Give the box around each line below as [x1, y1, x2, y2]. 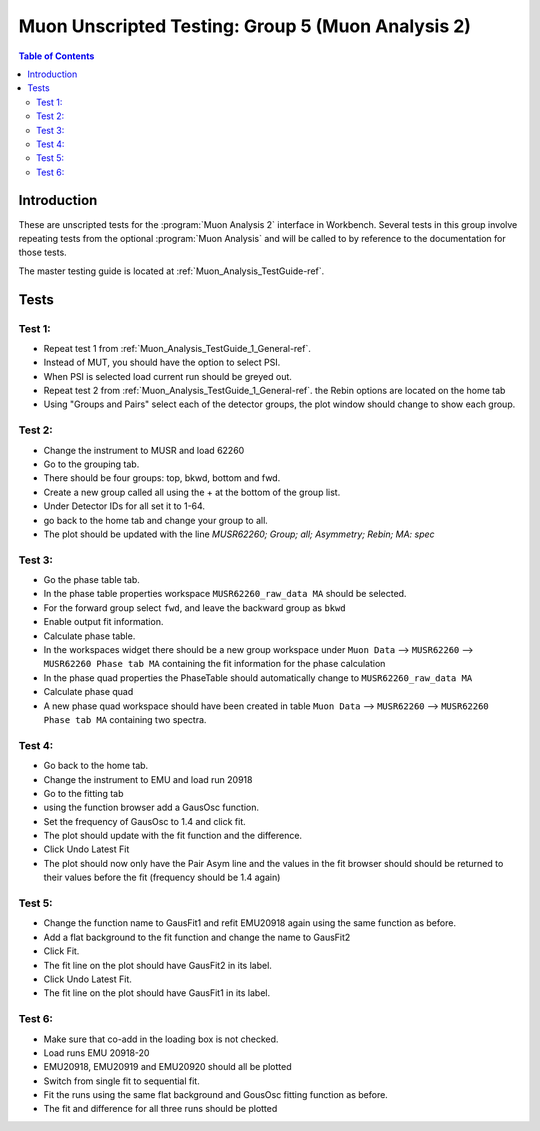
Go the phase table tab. [43, 574, 140, 586]
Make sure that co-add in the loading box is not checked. [43, 1033, 279, 1045]
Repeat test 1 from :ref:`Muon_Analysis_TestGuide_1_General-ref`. [43, 342, 312, 354]
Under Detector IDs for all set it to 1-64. [43, 500, 205, 512]
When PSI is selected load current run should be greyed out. [43, 370, 292, 382]
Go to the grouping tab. [43, 458, 140, 470]
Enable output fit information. [43, 616, 164, 628]
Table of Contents [18, 50, 95, 62]
